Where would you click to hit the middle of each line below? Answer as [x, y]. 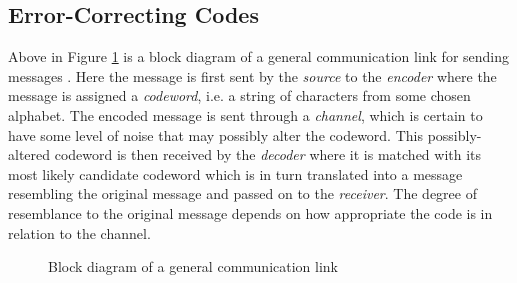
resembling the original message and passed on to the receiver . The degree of [242, 193]
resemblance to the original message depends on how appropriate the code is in [250, 212]
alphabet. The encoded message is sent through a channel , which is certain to [245, 114]
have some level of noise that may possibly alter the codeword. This [215, 134]
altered [29, 154]
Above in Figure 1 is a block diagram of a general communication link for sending [259, 56]
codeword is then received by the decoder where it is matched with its [268, 154]
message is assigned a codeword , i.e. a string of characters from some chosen [239, 95]
